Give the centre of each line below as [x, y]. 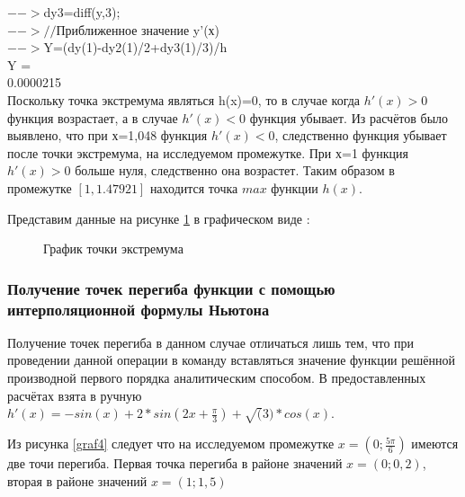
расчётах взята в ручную [75, 395]
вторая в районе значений [77, 480]
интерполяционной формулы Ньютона [139, 309]
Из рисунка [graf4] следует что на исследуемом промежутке [171, 444]
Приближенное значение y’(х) [138, 29]
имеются [435, 444]
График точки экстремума [113, 248]
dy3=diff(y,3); [82, 12]
